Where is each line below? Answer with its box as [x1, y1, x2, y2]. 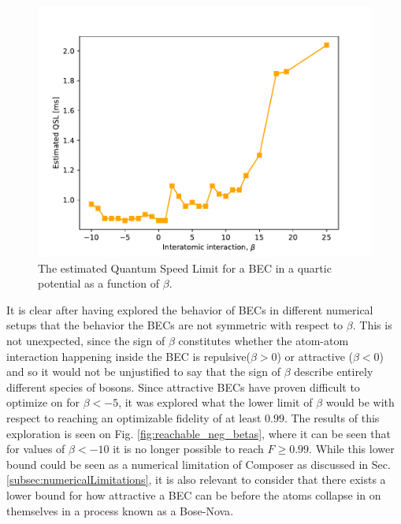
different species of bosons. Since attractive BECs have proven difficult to [6, 378, 360, 395]
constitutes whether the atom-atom [178, 332, 349, 348]
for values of [6, 440, 65, 457]
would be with [325, 394, 395, 411]
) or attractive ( [277, 347, 354, 364]
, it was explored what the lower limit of [118, 394, 313, 411]
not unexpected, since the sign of [6, 332, 165, 348]
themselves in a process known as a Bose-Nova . [6, 502, 234, 518]
